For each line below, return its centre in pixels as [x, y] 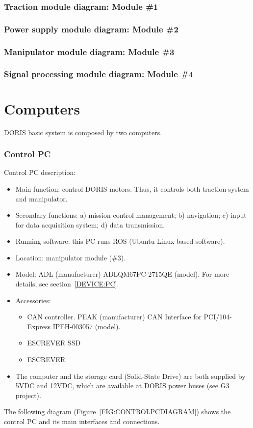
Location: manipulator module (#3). [71, 257]
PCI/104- [218, 317]
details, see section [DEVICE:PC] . [67, 284]
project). [28, 395]
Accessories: [33, 300]
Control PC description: [40, 172]
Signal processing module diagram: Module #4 [99, 74]
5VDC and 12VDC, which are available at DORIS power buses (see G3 [122, 385]
